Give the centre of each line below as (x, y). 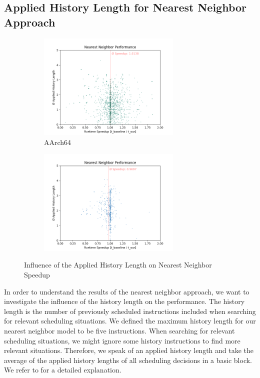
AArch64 (58, 142)
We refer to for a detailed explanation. (63, 370)
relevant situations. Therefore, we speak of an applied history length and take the (129, 350)
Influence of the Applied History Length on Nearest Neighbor (118, 265)
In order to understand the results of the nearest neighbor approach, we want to (127, 291)
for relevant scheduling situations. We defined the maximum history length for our (130, 321)
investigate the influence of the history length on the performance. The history (124, 301)
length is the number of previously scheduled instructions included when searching (130, 311)
